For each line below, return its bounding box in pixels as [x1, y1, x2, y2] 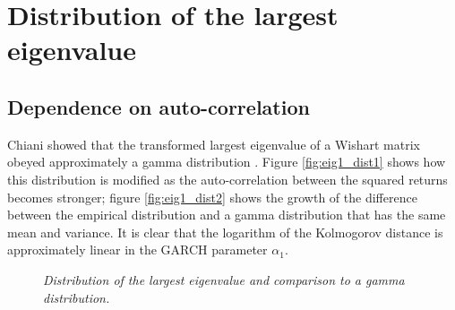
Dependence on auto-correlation [7, 92, 310, 120]
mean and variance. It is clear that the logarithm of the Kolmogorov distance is [7, 222, 443, 241]
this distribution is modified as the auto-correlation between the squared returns [7, 169, 448, 188]
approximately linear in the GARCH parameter [7, 240, 268, 259]
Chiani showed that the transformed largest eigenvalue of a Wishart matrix [7, 134, 420, 153]
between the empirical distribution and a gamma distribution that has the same [7, 205, 446, 224]
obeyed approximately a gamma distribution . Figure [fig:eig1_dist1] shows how [7, 152, 446, 171]
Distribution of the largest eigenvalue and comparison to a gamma [43, 270, 405, 288]
